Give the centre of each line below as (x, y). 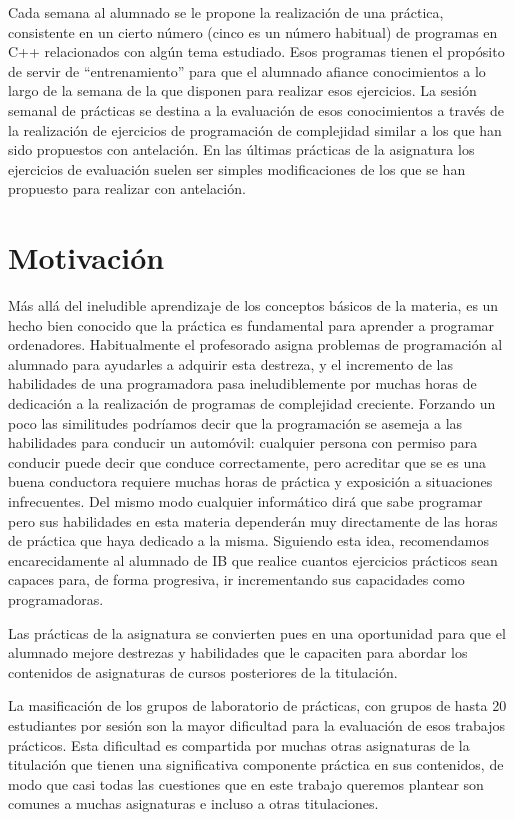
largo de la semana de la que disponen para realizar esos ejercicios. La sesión (242, 90)
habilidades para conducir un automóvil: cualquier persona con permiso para (243, 442)
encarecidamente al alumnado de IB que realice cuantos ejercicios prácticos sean (253, 559)
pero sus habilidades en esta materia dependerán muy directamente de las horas (253, 520)
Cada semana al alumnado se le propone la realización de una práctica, (226, 12)
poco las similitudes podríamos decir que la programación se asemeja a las (235, 422)
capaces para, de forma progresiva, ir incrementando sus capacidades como (236, 579)
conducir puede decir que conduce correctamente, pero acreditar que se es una (247, 461)
